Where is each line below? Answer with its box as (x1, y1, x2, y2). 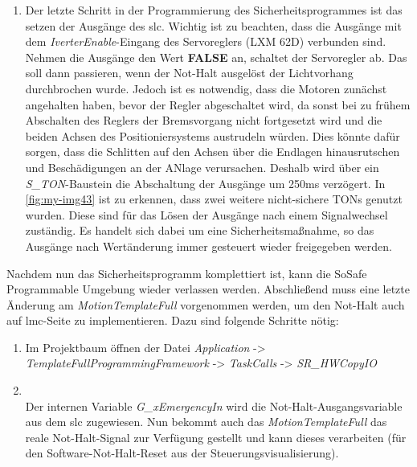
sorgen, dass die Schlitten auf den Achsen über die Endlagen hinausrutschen (25, 143, 400, 160)
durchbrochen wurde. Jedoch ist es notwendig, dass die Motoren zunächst (25, 80, 387, 96)
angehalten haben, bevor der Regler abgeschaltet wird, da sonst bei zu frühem (25, 96, 411, 113)
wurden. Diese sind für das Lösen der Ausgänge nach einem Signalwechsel (25, 206, 388, 223)
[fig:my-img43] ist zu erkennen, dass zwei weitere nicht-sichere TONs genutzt (25, 190, 403, 207)
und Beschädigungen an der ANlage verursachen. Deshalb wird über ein (25, 158, 379, 175)
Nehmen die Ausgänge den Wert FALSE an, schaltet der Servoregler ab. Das (25, 48, 407, 65)
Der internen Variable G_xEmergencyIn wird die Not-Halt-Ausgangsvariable (25, 397, 403, 414)
